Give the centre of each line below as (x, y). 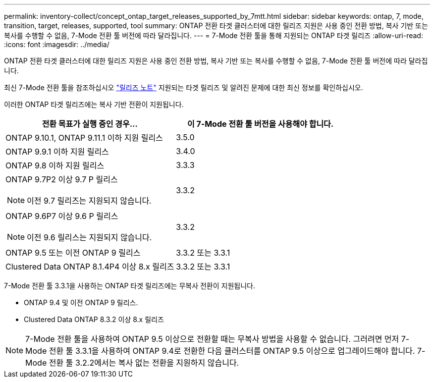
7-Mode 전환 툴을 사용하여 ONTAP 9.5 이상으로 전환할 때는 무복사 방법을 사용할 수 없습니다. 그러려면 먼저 (212, 339)
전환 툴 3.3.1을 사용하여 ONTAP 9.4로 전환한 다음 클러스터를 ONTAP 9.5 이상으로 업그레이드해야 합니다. (232, 351)
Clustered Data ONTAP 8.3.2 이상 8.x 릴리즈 (94, 319)
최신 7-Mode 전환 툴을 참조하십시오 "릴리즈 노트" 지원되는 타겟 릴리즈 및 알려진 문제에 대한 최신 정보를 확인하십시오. (184, 87)
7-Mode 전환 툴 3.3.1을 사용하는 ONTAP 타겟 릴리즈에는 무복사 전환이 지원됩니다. (130, 286)
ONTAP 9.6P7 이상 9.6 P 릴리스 (62, 216)
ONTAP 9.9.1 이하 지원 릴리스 (57, 152)
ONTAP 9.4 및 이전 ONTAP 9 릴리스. (81, 302)
